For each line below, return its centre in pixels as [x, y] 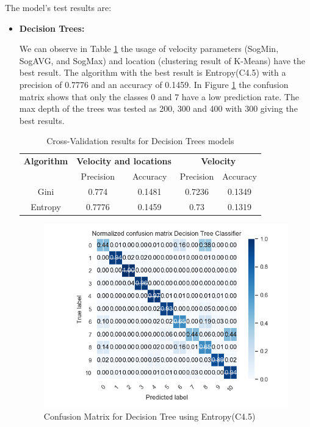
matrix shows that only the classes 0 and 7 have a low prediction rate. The [159, 96]
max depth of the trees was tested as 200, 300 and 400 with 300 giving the [158, 108]
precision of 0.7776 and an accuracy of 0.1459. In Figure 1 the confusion [154, 84]
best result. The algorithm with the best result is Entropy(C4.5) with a [153, 72]
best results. [42, 120]
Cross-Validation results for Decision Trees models [140, 141]
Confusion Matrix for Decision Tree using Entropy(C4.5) [150, 416]
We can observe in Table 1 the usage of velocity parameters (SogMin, [149, 49]
